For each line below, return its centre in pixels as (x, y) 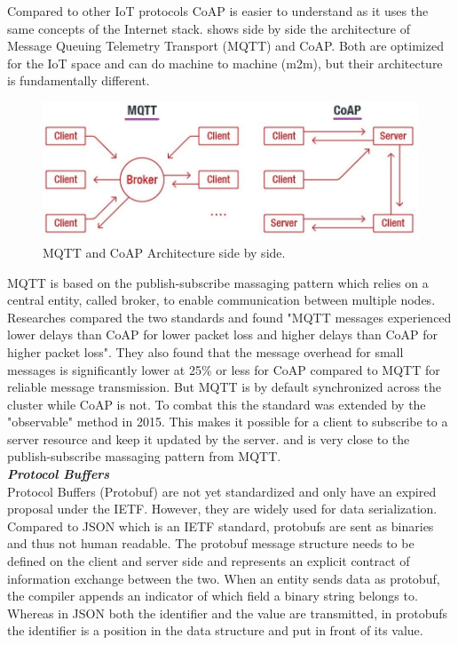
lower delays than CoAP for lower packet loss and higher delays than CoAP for (223, 334)
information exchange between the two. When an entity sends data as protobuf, (224, 578)
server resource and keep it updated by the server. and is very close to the (209, 438)
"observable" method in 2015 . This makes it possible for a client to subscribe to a (228, 422)
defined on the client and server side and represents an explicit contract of (209, 561)
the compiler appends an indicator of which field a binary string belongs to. (213, 596)
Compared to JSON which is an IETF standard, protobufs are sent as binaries (221, 526)
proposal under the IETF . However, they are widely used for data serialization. (222, 509)
